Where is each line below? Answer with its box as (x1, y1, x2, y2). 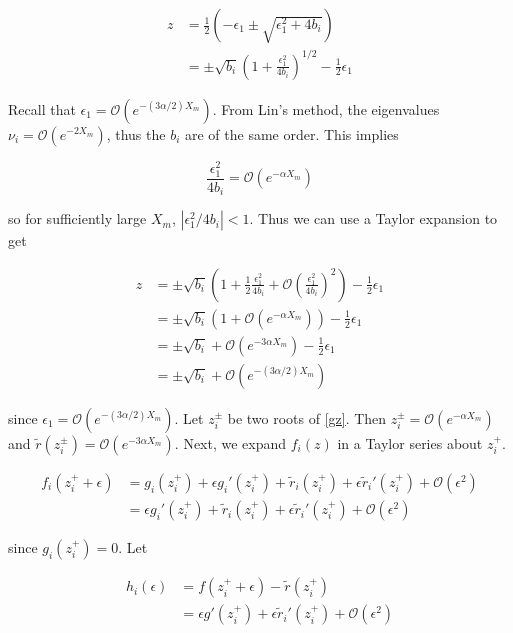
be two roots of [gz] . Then (227, 408, 387, 428)
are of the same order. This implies (185, 123, 399, 144)
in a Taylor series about (337, 433, 483, 453)
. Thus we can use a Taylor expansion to (249, 208, 498, 229)
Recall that (8, 98, 76, 119)
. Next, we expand (174, 433, 287, 453)
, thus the (106, 123, 166, 144)
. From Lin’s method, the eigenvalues (212, 98, 440, 119)
